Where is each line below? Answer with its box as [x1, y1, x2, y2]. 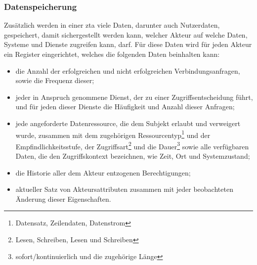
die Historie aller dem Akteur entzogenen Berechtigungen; [15, 167, 191, 177]
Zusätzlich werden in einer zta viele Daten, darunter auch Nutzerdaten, [4, 20, 220, 30]
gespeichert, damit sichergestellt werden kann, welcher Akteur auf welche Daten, [4, 29, 248, 40]
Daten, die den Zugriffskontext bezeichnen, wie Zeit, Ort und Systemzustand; [15, 151, 250, 161]
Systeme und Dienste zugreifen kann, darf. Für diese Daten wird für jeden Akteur [4, 39, 252, 49]
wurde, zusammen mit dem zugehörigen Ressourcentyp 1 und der [15, 128, 211, 140]
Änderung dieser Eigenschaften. [15, 193, 111, 204]
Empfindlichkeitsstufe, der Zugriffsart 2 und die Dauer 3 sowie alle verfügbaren [15, 139, 249, 151]
